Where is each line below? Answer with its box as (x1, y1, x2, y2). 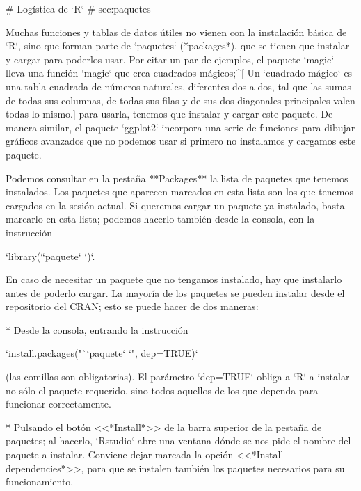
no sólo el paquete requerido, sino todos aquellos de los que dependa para (6, 383, 319, 397)
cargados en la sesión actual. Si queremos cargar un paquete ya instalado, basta (6, 198, 345, 212)
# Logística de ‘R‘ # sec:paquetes (6, 1, 151, 15)
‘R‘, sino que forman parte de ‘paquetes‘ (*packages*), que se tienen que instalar (6, 38, 350, 53)
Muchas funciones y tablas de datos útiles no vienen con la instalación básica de (6, 24, 347, 39)
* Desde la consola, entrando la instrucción (6, 322, 188, 337)
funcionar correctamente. (6, 396, 111, 411)
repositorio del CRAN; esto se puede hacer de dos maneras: (6, 299, 259, 314)
